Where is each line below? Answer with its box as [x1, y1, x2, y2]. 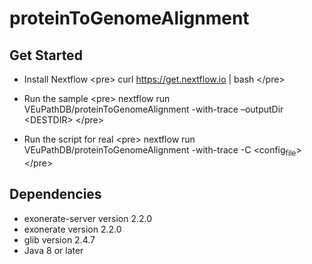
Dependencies [9, 186, 102, 203]
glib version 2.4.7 [23, 233, 96, 246]
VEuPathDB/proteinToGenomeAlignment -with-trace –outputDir [23, 103, 284, 115]
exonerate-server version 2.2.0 [23, 212, 153, 224]
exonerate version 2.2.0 [23, 223, 122, 235]
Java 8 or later [23, 244, 84, 256]
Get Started [9, 47, 83, 64]
